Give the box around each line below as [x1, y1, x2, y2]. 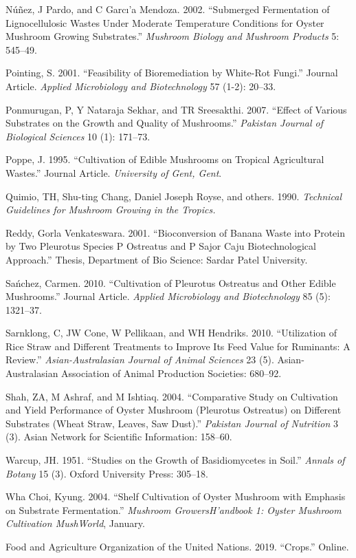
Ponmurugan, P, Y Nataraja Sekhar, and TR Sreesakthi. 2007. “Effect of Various [5, 102, 347, 116]
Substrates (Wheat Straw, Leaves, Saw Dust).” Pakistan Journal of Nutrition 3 [5, 416, 338, 430]
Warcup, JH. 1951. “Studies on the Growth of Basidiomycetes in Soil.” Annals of [5, 453, 345, 467]
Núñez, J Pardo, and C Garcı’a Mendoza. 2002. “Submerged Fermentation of [5, 2, 330, 16]
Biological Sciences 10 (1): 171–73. [5, 129, 151, 143]
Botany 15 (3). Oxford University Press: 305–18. [5, 466, 208, 480]
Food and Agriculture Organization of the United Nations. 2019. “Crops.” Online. [5, 539, 349, 553]
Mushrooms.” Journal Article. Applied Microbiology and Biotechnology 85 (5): [5, 289, 331, 303]
